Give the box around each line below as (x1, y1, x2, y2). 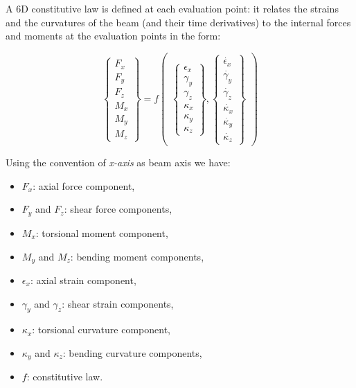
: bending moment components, (70, 249, 204, 263)
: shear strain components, (62, 296, 174, 310)
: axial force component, (33, 178, 135, 193)
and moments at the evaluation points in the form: (6, 28, 221, 43)
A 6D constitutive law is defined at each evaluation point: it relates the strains (6, 1, 339, 15)
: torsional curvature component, (32, 322, 170, 337)
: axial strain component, (30, 272, 136, 287)
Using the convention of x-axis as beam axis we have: (6, 155, 231, 170)
